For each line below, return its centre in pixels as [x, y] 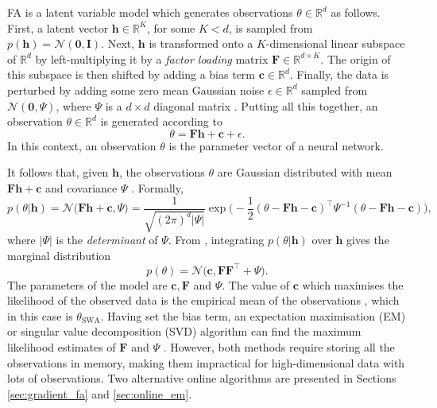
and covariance [81, 187]
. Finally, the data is [339, 74]
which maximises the [353, 284]
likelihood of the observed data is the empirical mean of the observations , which [203, 300]
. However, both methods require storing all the [279, 347]
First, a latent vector [58, 27]
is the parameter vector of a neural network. [276, 145]
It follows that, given [58, 172]
